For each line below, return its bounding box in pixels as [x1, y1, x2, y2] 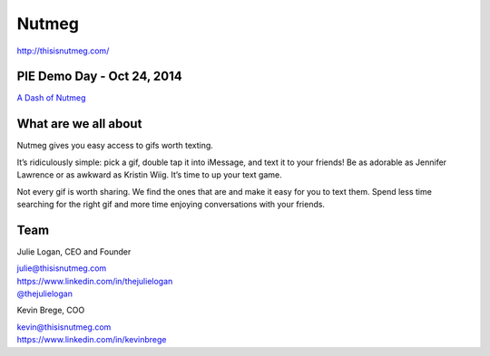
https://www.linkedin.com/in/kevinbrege [16, 334, 167, 345]
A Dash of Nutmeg [16, 92, 86, 103]
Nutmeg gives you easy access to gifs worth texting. [16, 140, 213, 151]
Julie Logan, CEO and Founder [16, 245, 132, 257]
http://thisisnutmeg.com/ [16, 45, 110, 56]
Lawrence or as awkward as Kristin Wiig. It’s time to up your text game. [16, 169, 283, 180]
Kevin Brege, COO [16, 304, 85, 316]
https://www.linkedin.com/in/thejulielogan [16, 275, 173, 286]
